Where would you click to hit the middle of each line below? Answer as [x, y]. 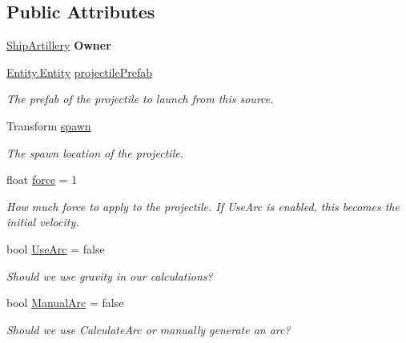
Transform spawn [49, 125]
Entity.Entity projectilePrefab [79, 72]
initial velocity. [43, 222]
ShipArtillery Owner [59, 45]
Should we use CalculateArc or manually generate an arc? [149, 329]
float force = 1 [42, 179]
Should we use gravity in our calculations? [110, 275]
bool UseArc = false [56, 248]
